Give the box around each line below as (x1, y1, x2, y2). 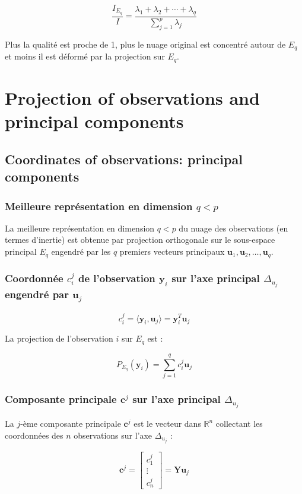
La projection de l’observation (5, 332, 113, 345)
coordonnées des (5, 429, 63, 441)
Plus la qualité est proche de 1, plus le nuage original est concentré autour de (5, 38, 286, 51)
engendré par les (51, 245, 111, 258)
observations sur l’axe (74, 429, 152, 441)
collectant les (215, 417, 263, 430)
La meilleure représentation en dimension (5, 221, 155, 234)
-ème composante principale (20, 417, 121, 430)
